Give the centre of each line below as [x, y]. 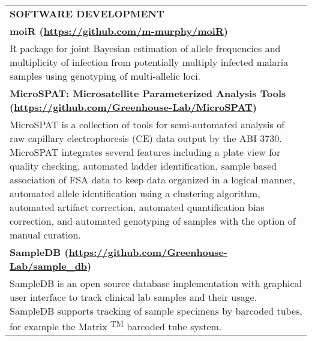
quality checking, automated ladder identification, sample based [143, 166]
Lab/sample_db [49, 266]
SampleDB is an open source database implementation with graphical [156, 283]
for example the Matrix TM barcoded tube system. [116, 326]
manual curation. [45, 235]
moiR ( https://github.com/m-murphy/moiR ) [119, 31]
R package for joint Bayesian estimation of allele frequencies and [145, 48]
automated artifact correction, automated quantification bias [137, 207]
